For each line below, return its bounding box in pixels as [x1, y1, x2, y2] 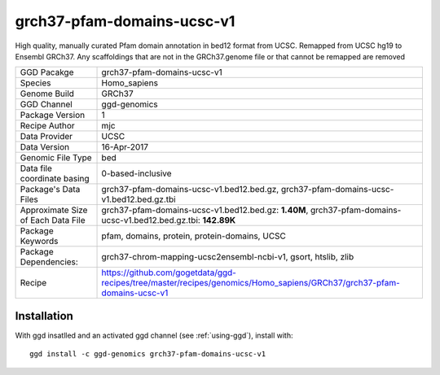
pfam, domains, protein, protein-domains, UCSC [101, 230, 287, 242]
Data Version [20, 142, 70, 153]
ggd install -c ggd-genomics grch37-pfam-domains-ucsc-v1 [29, 350, 266, 359]
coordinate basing [20, 173, 90, 185]
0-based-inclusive [101, 168, 172, 179]
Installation [15, 309, 73, 323]
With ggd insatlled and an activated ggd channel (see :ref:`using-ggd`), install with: [15, 330, 293, 340]
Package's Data [20, 184, 81, 195]
